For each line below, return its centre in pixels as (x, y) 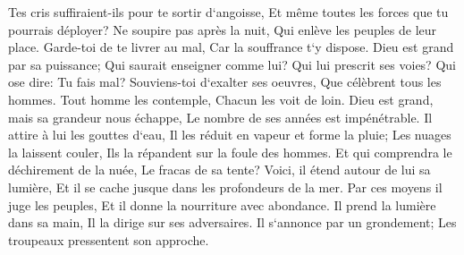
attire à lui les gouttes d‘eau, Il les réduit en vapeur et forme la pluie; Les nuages (230, 135)
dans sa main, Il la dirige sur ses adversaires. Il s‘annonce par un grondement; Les (232, 222)
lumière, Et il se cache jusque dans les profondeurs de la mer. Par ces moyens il (225, 187)
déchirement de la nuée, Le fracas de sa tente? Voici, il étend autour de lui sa (219, 170)
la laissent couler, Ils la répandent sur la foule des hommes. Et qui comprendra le (230, 152)
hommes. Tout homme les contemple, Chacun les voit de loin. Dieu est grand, (221, 99)
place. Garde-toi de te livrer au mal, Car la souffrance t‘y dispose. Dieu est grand (231, 47)
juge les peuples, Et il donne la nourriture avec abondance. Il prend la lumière (222, 204)
